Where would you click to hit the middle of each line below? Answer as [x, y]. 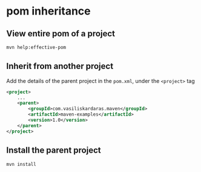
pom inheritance [48, 11]
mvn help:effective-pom [36, 47]
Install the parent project [54, 150]
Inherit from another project [60, 66]
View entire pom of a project [61, 34]
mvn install [21, 164]
